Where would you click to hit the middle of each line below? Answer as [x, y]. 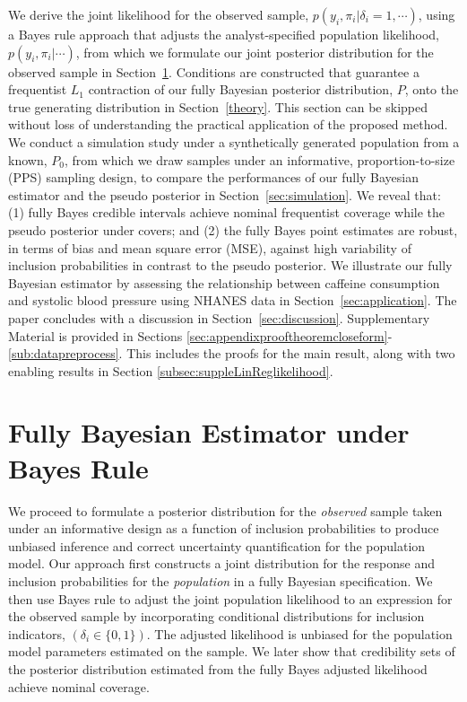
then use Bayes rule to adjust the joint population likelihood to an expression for [230, 598]
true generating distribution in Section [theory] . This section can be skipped [218, 106]
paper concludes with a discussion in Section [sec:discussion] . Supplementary [219, 317]
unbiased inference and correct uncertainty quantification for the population [217, 545]
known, [28, 159]
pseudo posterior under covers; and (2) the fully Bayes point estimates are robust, [233, 229]
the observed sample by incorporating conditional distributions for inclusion [216, 616]
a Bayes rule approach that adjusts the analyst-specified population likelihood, [224, 34]
